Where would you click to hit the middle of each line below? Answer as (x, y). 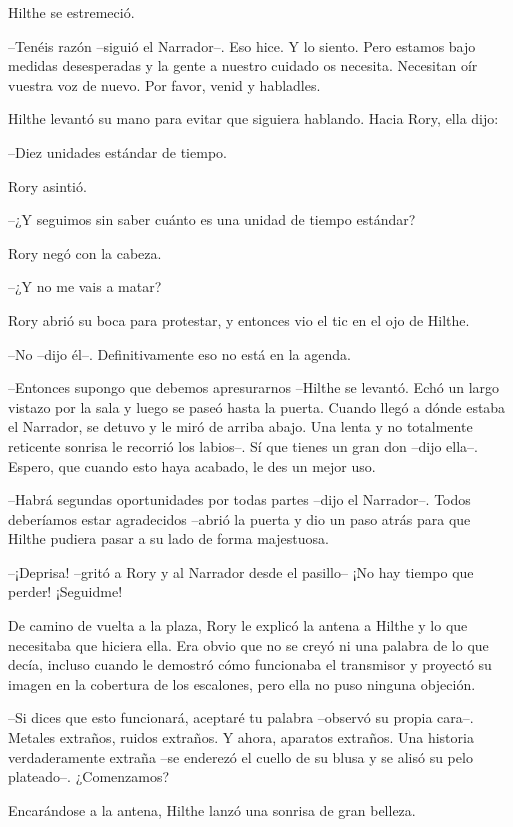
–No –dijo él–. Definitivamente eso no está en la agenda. (179, 353)
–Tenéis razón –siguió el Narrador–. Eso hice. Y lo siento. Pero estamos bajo (242, 45)
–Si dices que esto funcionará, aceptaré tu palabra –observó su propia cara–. (241, 717)
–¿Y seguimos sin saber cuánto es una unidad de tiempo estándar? (212, 219)
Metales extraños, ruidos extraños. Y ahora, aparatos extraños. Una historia (241, 737)
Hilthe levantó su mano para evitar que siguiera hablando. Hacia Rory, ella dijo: (253, 118)
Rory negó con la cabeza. (85, 252)
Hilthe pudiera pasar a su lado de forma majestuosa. (168, 538)
